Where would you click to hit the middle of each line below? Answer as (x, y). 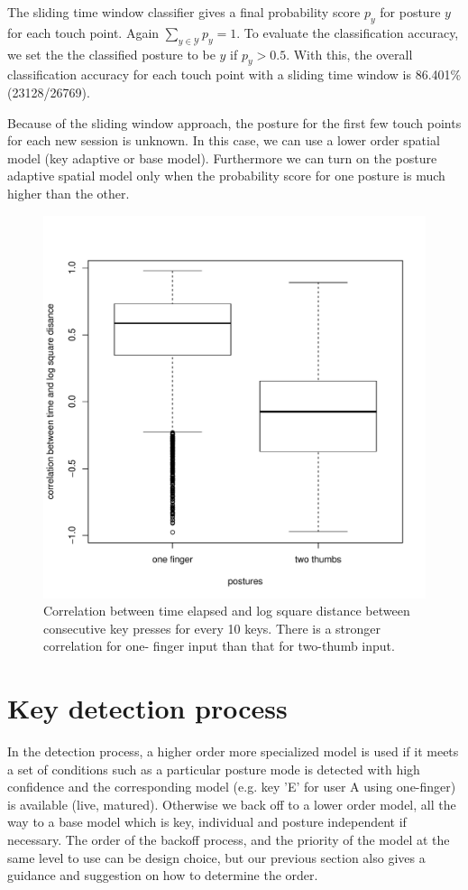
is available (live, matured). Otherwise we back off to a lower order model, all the (232, 804)
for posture (410, 12)
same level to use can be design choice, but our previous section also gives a (216, 857)
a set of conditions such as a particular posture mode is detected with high (214, 769)
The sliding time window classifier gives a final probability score (184, 12)
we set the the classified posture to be (111, 54)
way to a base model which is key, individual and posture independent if (207, 822)
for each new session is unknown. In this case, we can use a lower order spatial (224, 140)
